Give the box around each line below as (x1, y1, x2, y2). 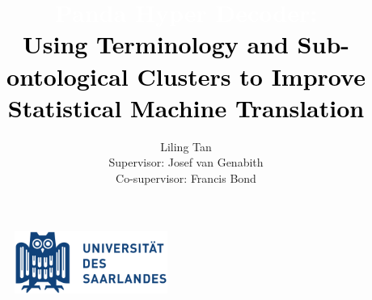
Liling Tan (160, 137, 212, 154)
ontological (6, 59, 129, 92)
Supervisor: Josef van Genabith (108, 154, 264, 171)
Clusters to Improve (137, 59, 366, 92)
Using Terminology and (22, 27, 289, 61)
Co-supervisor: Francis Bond (116, 169, 256, 186)
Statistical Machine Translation (7, 91, 365, 124)
